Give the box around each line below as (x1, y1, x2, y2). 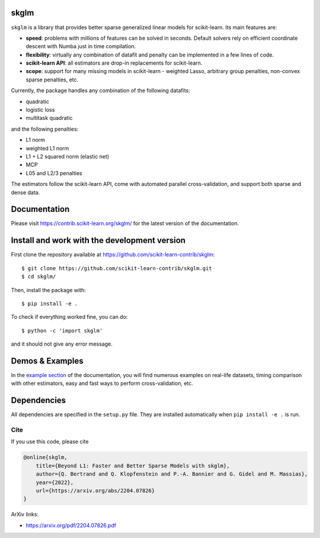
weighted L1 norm (25, 144, 69, 151)
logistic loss (25, 106, 55, 113)
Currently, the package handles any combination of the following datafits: (11, 87, 190, 94)
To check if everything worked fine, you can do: (11, 314, 128, 321)
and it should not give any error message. (11, 340, 113, 347)
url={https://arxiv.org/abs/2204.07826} (36, 487, 155, 494)
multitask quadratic (25, 115, 73, 122)
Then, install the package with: (11, 286, 86, 293)
